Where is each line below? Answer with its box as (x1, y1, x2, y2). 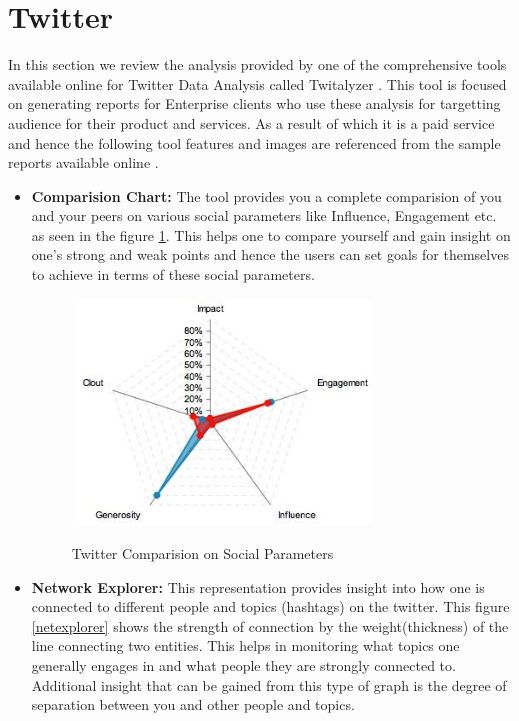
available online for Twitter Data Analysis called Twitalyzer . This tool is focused (8, 73, 507, 94)
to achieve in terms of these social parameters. (31, 264, 315, 285)
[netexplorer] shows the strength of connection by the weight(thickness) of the (31, 615, 509, 636)
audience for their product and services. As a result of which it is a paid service (8, 112, 495, 133)
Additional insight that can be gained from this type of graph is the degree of (31, 674, 507, 695)
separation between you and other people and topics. (31, 694, 355, 715)
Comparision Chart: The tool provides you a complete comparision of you (31, 185, 502, 206)
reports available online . (8, 152, 159, 173)
